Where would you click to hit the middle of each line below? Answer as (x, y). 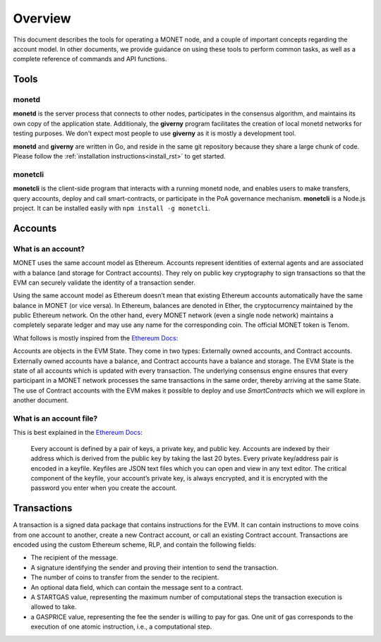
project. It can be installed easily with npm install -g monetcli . (112, 208)
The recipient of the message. (74, 557)
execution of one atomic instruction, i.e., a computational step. (121, 626)
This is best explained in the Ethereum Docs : (78, 433)
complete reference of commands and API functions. (90, 59)
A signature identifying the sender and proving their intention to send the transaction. (155, 567)
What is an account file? (55, 418)
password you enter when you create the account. (104, 488)
